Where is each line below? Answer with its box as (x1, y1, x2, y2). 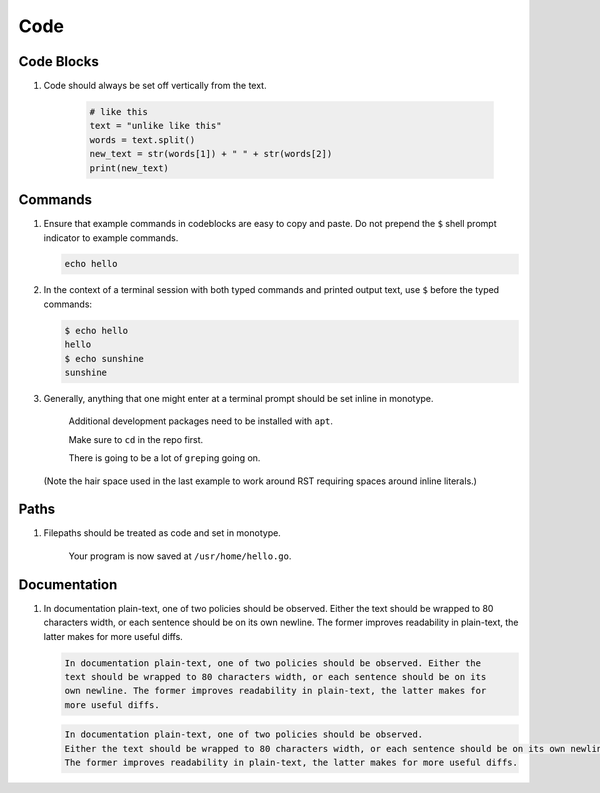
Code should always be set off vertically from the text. (43, 80, 267, 92)
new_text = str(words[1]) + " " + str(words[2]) (89, 148, 333, 160)
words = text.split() (89, 134, 196, 145)
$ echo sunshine (64, 353, 145, 364)
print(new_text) (89, 162, 170, 174)
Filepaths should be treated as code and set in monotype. (43, 527, 282, 539)
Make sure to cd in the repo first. (68, 433, 204, 445)
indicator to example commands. (43, 231, 179, 244)
